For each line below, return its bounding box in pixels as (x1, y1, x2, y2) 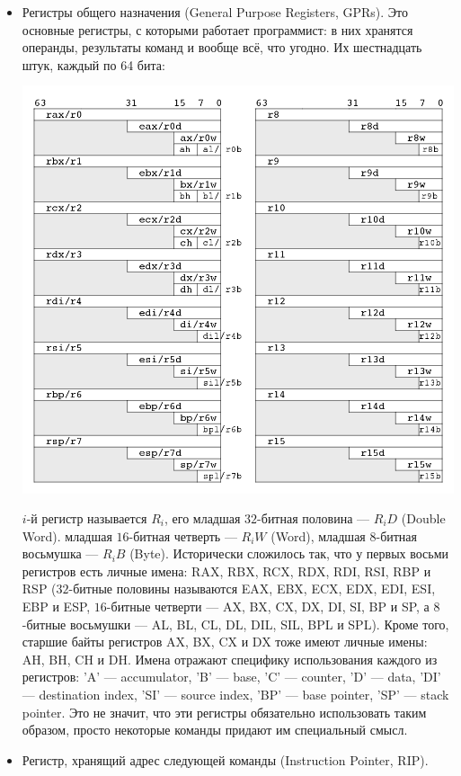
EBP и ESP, (22, 596, 91, 615)
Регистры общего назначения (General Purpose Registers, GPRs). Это (22, 3, 409, 21)
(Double (401, 508, 446, 527)
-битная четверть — (129, 526, 237, 545)
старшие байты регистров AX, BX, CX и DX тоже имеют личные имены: (22, 632, 428, 651)
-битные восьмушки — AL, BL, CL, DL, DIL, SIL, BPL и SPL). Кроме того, (22, 614, 449, 633)
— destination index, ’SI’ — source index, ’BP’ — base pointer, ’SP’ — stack (22, 684, 449, 703)
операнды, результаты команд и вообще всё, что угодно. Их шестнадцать (22, 38, 422, 57)
